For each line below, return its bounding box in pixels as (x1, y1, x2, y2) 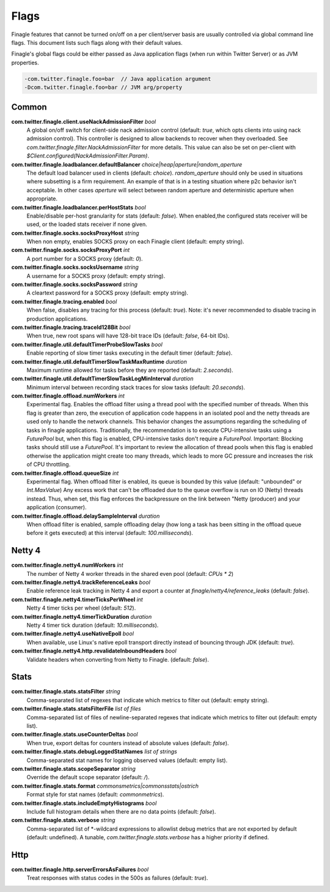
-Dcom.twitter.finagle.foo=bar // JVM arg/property (24, 84, 183, 91)
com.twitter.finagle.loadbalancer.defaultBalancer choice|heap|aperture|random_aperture (11, 161, 243, 168)
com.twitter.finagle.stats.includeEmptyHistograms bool (11, 799, 157, 807)
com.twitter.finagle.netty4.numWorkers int (11, 561, 123, 569)
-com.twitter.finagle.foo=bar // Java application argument (24, 75, 211, 82)
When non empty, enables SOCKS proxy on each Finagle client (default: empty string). (26, 238, 244, 245)
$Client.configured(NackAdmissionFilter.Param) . (26, 152, 150, 159)
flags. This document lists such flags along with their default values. (11, 39, 183, 46)
